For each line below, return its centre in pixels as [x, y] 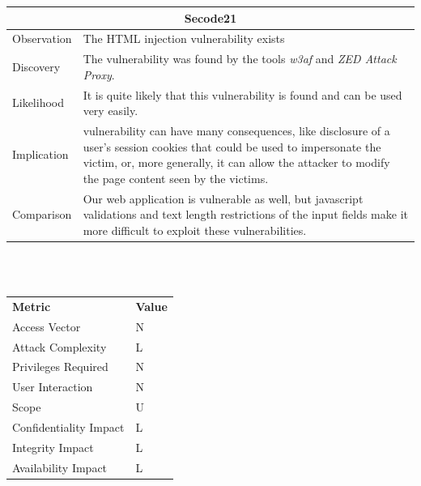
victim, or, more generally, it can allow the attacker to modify [236, 162]
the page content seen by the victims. [176, 178]
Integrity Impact [53, 447]
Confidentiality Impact [68, 426]
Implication [40, 154]
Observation [42, 38]
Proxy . [99, 74]
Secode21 [210, 17]
